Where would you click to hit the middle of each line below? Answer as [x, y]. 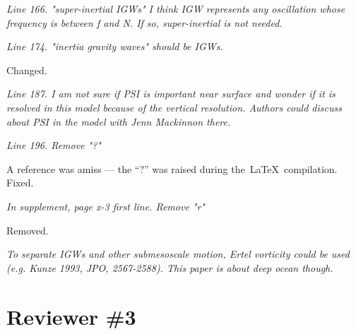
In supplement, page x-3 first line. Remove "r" [106, 206]
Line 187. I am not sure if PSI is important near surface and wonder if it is [171, 94]
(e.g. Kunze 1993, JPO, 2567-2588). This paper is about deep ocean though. [170, 267]
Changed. [27, 70]
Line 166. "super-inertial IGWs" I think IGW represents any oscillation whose [176, 8]
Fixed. [20, 183]
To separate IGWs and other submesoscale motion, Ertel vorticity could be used [178, 254]
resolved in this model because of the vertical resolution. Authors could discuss [174, 107]
